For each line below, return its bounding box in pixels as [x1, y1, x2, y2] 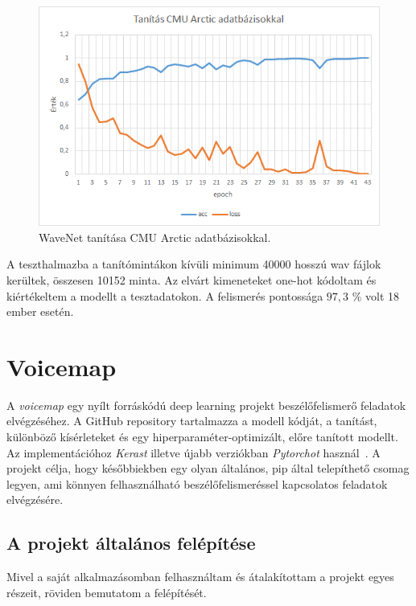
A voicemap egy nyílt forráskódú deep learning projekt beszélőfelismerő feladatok [6, 396, 406, 413]
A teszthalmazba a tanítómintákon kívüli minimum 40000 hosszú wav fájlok [6, 256, 381, 272]
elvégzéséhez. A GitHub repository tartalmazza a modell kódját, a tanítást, [6, 412, 377, 429]
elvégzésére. [6, 491, 64, 508]
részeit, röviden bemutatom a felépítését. [6, 583, 207, 600]
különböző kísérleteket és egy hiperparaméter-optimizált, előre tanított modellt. [6, 428, 398, 444]
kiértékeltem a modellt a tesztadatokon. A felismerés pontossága [6, 287, 323, 304]
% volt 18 [352, 287, 400, 304]
